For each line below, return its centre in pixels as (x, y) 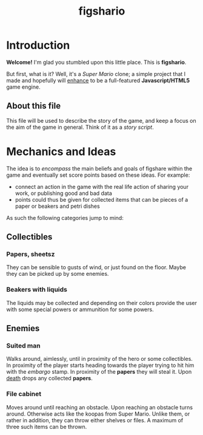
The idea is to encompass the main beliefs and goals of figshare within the (99, 168)
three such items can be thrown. (47, 426)
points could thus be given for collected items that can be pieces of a (101, 199)
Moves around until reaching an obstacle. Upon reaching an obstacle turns (99, 407)
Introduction (38, 45)
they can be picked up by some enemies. (58, 274)
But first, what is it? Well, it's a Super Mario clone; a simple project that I (96, 74)
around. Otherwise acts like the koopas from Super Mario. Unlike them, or (98, 414)
